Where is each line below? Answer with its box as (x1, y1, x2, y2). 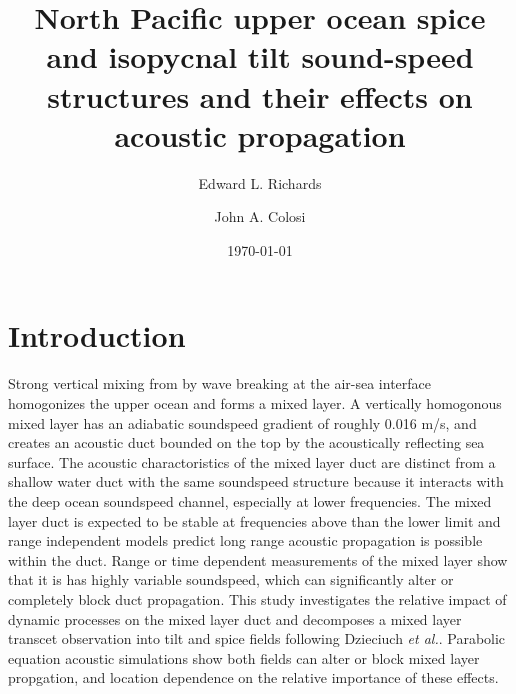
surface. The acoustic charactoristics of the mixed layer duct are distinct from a (8, 451, 496, 472)
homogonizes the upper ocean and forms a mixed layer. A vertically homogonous (8, 393, 502, 413)
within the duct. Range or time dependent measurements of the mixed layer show (8, 549, 508, 570)
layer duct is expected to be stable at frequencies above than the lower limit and (8, 510, 501, 531)
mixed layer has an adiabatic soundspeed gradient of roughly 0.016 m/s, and (8, 412, 477, 433)
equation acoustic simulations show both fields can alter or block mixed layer (8, 647, 480, 668)
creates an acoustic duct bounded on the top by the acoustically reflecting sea (8, 432, 485, 453)
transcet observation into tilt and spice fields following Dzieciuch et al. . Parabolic (8, 628, 506, 649)
